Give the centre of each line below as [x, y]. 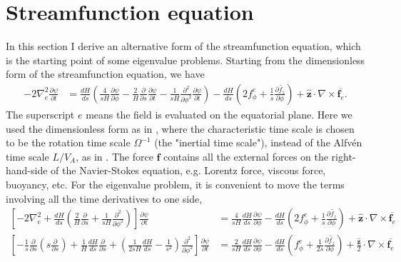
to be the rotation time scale [68, 142]
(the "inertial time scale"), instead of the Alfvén [258, 142]
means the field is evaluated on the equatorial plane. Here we [219, 114]
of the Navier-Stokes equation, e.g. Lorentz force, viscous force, [188, 170]
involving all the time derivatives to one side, [104, 198]
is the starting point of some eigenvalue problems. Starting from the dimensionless [186, 60]
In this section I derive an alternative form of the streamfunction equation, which [183, 46]
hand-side [27, 170]
